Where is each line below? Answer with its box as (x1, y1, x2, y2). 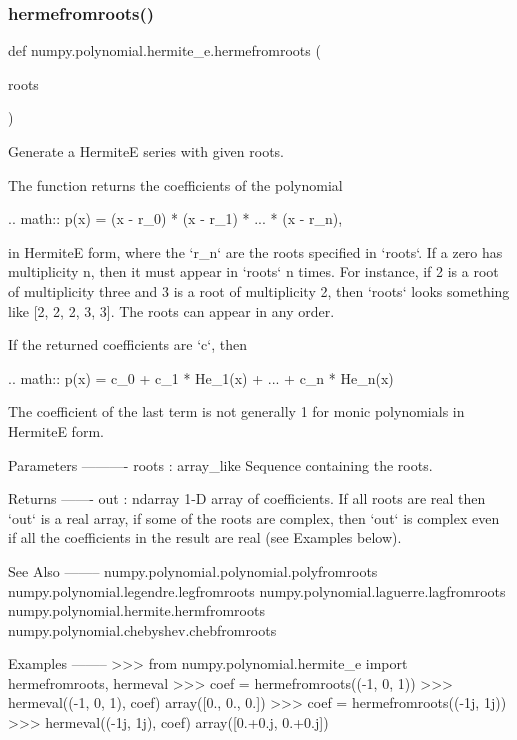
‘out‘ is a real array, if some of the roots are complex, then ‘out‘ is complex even (8, 507, 500, 528)
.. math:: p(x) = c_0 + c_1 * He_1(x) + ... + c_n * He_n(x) (8, 367, 394, 388)
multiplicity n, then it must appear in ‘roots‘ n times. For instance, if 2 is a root (8, 261, 499, 282)
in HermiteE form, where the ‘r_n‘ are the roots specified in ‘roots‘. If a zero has (8, 241, 503, 262)
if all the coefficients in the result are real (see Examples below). (8, 527, 402, 548)
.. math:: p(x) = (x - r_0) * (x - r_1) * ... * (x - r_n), (8, 208, 343, 229)
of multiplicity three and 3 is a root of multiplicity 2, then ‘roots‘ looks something (8, 280, 510, 301)
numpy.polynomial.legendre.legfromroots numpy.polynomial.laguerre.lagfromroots (8, 580, 506, 601)
